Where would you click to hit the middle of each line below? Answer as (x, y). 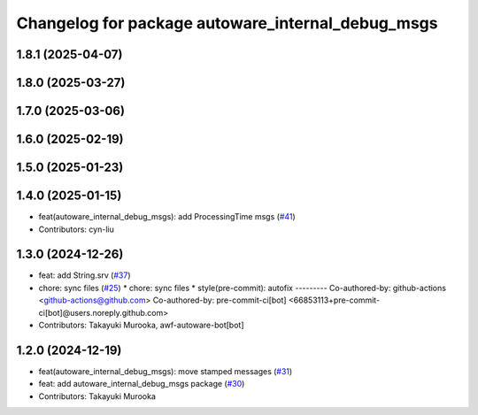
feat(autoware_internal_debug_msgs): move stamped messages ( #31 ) (166, 371)
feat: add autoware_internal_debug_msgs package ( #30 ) (142, 384)
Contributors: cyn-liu (76, 229)
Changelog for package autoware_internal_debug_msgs (227, 23)
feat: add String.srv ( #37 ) (85, 275)
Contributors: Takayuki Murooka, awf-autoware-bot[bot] (141, 325)
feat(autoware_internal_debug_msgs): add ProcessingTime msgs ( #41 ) (167, 217)
